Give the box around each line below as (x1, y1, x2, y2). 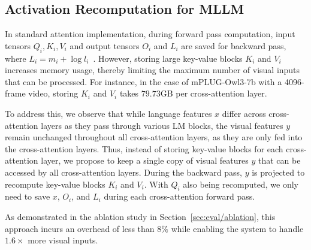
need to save (5, 190, 50, 203)
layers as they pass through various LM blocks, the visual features (41, 119, 283, 131)
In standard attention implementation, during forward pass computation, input (5, 28, 295, 40)
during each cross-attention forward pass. (104, 190, 255, 203)
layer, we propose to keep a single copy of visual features (41, 154, 249, 167)
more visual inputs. (28, 234, 98, 246)
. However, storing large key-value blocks (93, 52, 243, 64)
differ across (222, 107, 266, 119)
